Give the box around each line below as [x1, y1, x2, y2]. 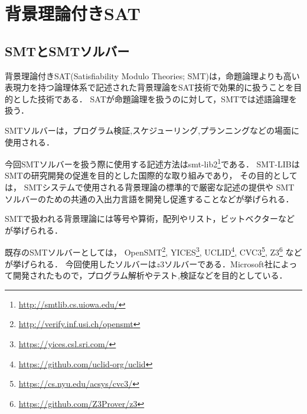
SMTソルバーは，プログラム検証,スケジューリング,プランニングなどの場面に [5, 124, 300, 136]
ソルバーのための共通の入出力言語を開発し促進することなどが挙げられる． [5, 192, 294, 205]
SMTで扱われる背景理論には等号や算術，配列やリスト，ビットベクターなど [5, 212, 295, 225]
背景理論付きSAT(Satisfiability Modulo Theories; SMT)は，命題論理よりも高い [5, 69, 300, 82]
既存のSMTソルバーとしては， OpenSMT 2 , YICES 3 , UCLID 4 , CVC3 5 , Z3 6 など [5, 244, 302, 258]
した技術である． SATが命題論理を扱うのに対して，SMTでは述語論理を [21, 92, 298, 105]
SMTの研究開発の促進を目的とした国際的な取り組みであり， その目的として [5, 169, 298, 182]
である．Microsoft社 [197, 257, 273, 270]
